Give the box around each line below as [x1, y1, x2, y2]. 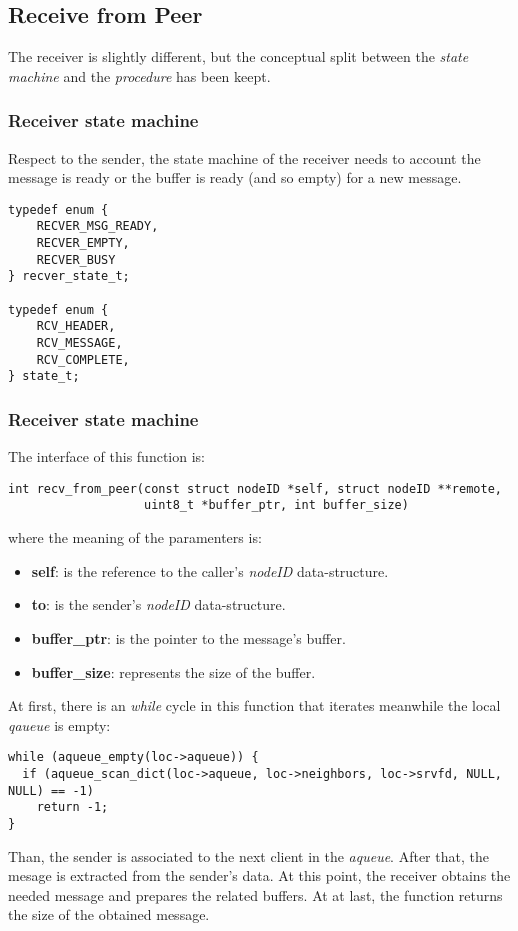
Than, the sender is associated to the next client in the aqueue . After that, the [8, 845, 489, 866]
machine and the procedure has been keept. [8, 65, 271, 86]
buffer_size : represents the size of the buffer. [31, 661, 316, 682]
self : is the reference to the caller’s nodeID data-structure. [31, 560, 389, 581]
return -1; [36, 800, 109, 815]
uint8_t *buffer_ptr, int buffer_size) [144, 498, 409, 513]
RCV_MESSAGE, [36, 336, 123, 351]
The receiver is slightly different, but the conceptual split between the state [8, 46, 469, 67]
